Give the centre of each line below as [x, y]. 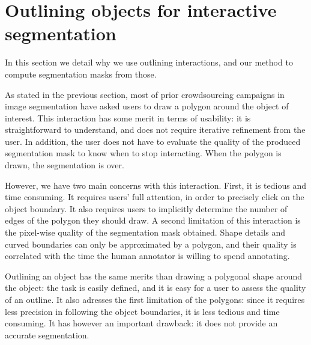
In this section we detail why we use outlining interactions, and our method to [149, 62]
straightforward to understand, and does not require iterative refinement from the [155, 130]
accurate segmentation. [47, 334]
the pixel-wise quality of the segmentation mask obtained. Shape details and [145, 232]
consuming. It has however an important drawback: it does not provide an [141, 323]
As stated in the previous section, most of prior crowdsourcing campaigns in [145, 94]
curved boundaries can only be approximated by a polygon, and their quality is [151, 244]
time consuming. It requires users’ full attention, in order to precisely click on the [155, 197]
